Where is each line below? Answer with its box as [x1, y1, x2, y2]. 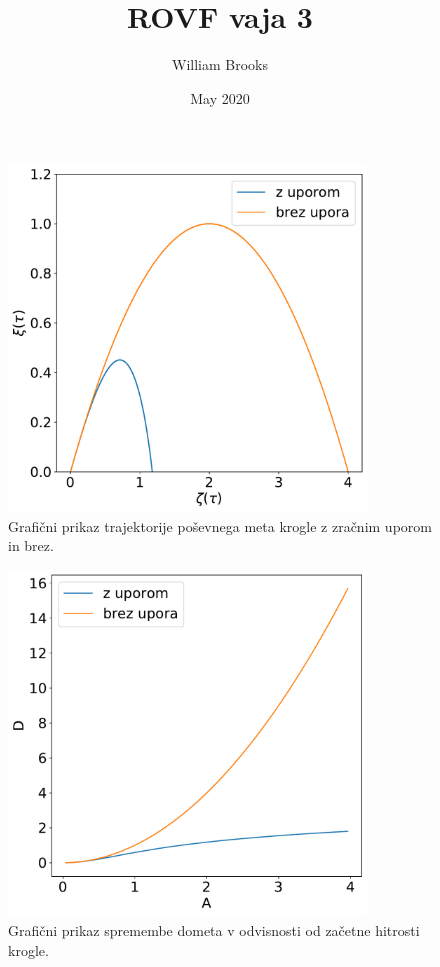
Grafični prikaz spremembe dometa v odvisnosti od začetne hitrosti [8, 919, 420, 940]
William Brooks [172, 54, 268, 75]
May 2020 [190, 87, 250, 108]
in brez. [8, 535, 54, 556]
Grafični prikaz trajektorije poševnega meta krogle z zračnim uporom [8, 515, 432, 536]
